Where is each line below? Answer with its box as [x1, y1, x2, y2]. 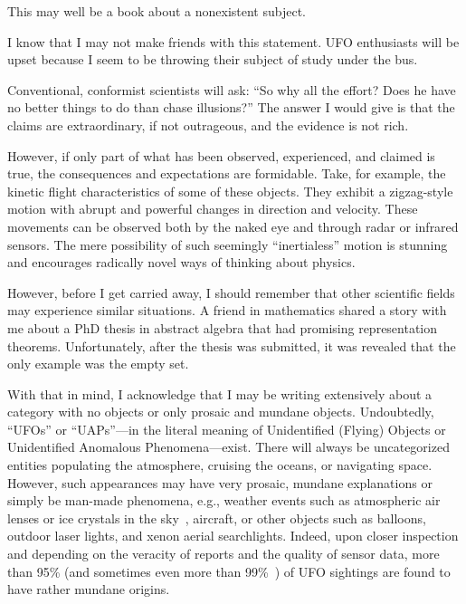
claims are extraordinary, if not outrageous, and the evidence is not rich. [7, 115, 409, 134]
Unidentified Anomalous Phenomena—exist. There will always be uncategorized [7, 437, 450, 456]
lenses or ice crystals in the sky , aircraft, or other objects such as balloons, [7, 508, 426, 527]
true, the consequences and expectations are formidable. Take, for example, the [7, 164, 446, 183]
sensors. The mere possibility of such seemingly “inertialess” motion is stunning [7, 235, 448, 254]
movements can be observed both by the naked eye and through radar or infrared [7, 216, 459, 235]
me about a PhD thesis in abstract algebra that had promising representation [7, 318, 438, 337]
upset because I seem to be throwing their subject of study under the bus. [7, 50, 418, 69]
